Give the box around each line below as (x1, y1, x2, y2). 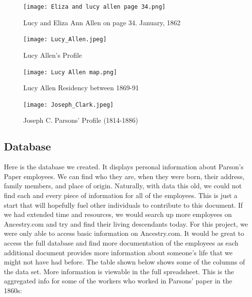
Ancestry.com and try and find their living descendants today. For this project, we (4, 218, 248, 229)
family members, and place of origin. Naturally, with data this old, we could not (4, 181, 242, 191)
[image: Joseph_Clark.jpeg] (23, 101, 114, 108)
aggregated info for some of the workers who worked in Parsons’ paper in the (4, 276, 232, 286)
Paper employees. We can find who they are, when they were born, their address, (4, 171, 245, 181)
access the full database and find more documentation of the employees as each (4, 237, 239, 247)
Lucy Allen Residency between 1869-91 (23, 82, 139, 93)
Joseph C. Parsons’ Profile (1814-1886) (23, 115, 138, 125)
